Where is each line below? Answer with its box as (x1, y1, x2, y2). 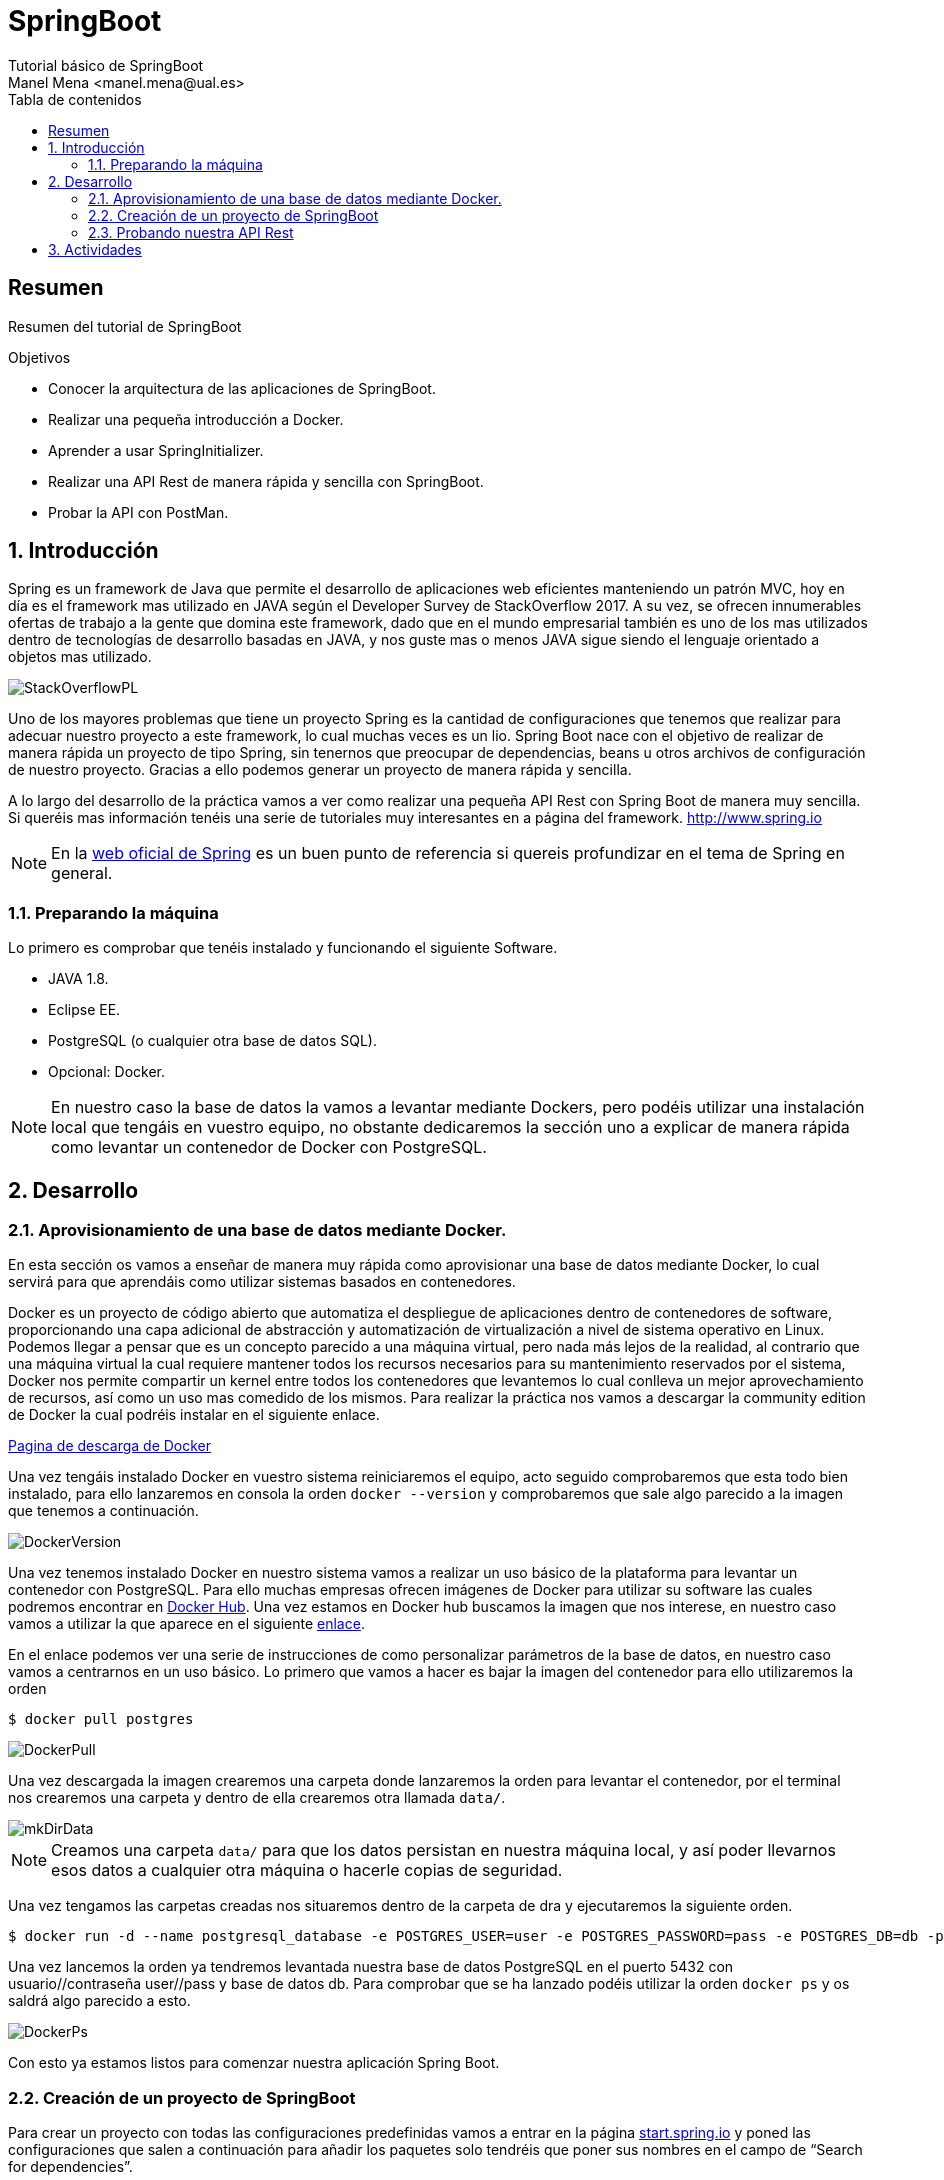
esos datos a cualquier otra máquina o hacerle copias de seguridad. (51, 1860, 563, 1881)
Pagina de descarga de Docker (8, 1437, 212, 1455)
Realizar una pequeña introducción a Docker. (48, 410, 344, 428)
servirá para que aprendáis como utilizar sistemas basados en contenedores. (8, 1273, 516, 1291)
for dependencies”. (8, 2158, 133, 2176)
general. (51, 863, 113, 884)
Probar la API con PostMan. (48, 503, 229, 521)
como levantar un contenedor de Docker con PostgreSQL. (51, 1137, 487, 1158)
